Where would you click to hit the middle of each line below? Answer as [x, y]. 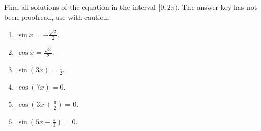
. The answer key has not [217, 7]
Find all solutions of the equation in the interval [80, 7]
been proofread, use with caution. [57, 17]
